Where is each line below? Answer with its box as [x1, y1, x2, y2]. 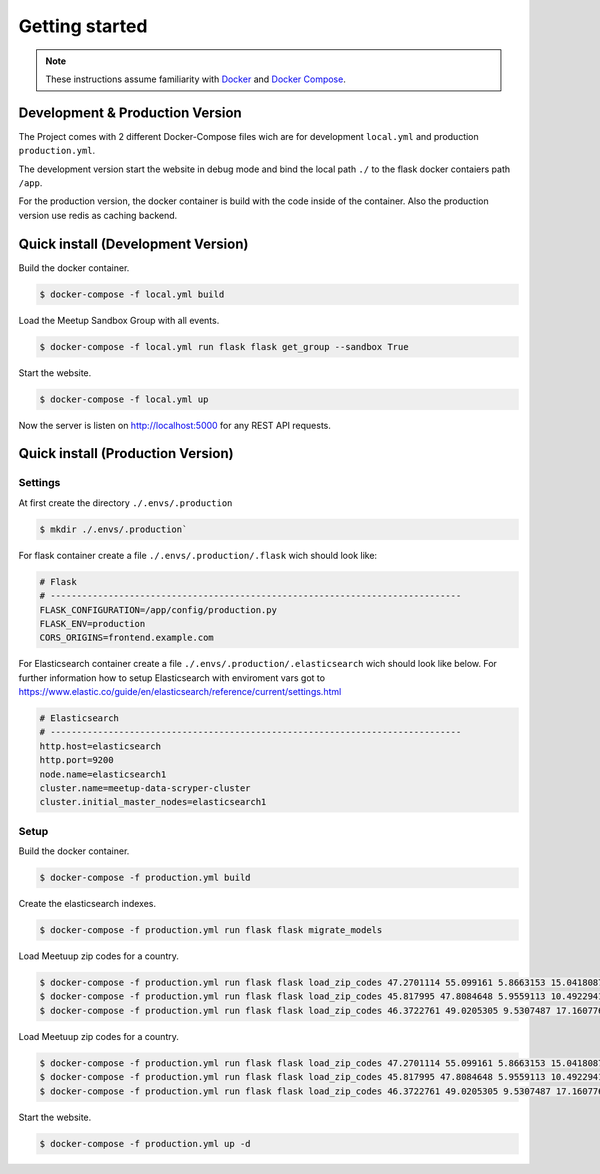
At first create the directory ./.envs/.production [18, 496, 233, 509]
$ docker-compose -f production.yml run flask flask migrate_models [39, 925, 383, 936]
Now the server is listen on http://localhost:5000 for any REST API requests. [18, 419, 332, 431]
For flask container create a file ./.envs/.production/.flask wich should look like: [18, 549, 378, 561]
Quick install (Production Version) [18, 445, 234, 462]
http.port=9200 [39, 755, 114, 766]
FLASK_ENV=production [39, 618, 146, 629]
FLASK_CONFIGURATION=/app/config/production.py [39, 604, 277, 615]
